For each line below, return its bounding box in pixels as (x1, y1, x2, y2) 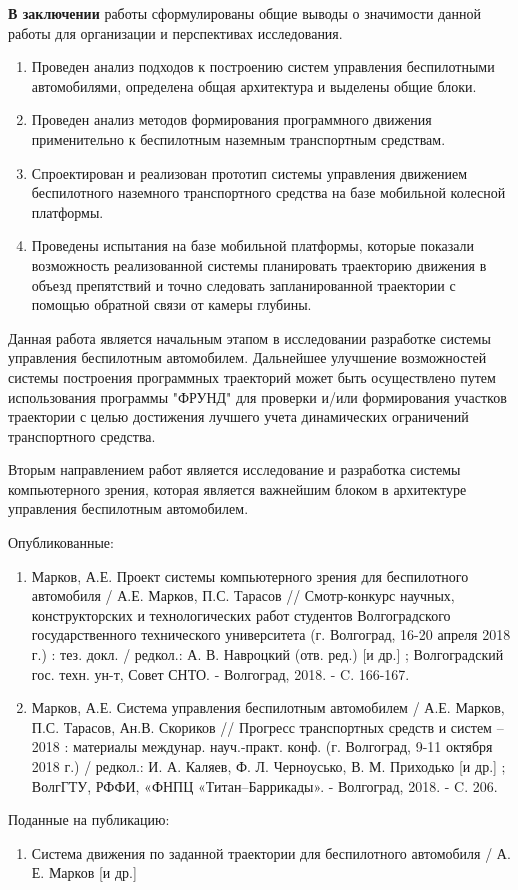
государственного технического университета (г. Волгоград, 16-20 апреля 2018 (31, 624, 511, 645)
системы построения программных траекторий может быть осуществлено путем (8, 366, 496, 387)
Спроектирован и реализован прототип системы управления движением (31, 162, 468, 183)
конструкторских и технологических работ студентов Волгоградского (31, 604, 451, 625)
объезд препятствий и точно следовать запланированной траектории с (31, 274, 456, 295)
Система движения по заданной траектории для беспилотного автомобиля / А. (31, 842, 511, 863)
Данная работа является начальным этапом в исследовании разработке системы (8, 327, 491, 348)
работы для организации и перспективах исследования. (8, 22, 343, 43)
